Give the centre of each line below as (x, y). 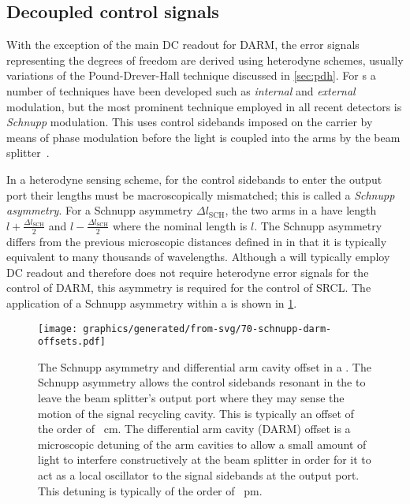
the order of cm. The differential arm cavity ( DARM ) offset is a (194, 429)
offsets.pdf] (72, 342)
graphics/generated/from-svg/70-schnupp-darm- (207, 329)
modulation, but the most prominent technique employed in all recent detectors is (204, 106)
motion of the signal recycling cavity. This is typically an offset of (196, 413)
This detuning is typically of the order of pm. (150, 490)
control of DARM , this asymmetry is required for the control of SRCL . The (189, 287)
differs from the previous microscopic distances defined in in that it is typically (197, 241)
